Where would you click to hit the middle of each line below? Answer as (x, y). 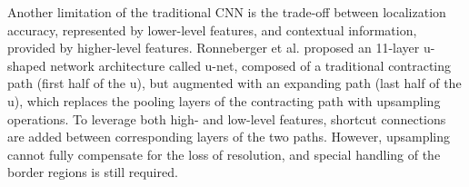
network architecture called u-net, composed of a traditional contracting (251, 65)
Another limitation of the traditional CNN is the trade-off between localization (227, 12)
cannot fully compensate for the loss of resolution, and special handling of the (224, 154)
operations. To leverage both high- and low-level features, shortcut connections (227, 118)
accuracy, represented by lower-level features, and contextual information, (212, 30)
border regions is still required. (93, 172)
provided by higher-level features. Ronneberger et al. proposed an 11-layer (214, 48)
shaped (27, 65)
